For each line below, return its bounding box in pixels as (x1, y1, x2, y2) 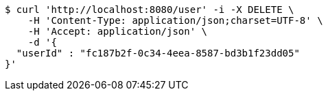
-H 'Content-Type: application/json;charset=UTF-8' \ (27, 15, 323, 26)
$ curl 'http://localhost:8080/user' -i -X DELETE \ (5, 4, 294, 15)
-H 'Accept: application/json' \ (27, 26, 208, 37)
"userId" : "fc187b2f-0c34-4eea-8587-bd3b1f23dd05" (16, 48, 300, 59)
